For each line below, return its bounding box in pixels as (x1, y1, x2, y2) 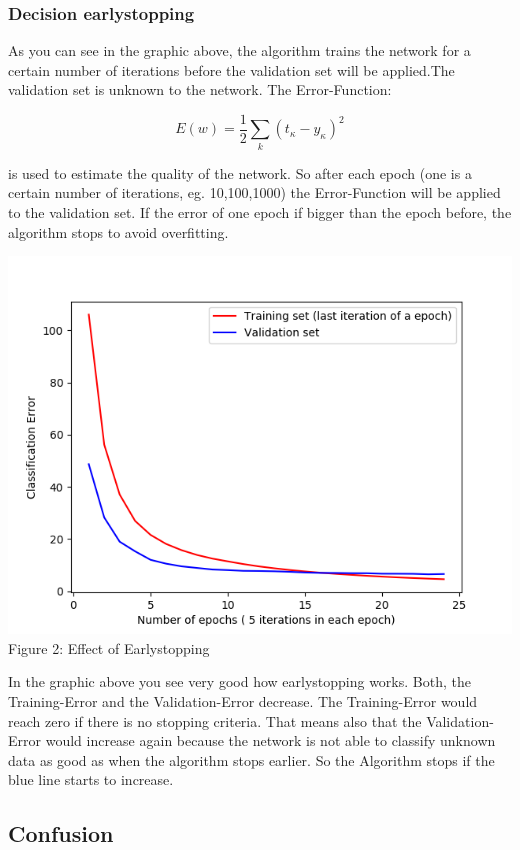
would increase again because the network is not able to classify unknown (45, 730, 496, 751)
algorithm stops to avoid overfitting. (8, 221, 229, 242)
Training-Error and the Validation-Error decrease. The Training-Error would (8, 690, 478, 711)
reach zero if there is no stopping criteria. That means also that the (8, 710, 422, 731)
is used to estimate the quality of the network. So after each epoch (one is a (8, 162, 472, 183)
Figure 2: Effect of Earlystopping (8, 637, 210, 658)
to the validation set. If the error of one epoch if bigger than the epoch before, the (8, 201, 512, 222)
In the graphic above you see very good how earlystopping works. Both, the (8, 671, 471, 692)
